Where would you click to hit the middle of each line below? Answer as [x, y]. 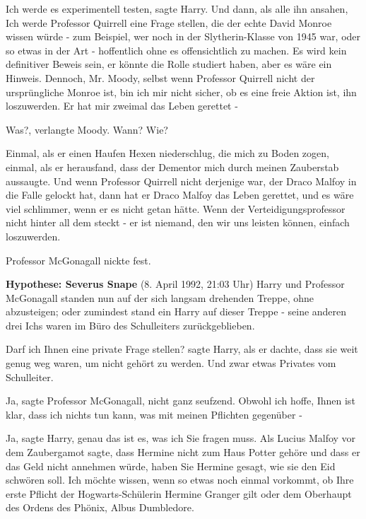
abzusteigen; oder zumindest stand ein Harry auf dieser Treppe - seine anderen [176, 311]
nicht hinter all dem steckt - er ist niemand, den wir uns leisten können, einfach [178, 222]
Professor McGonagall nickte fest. [78, 260]
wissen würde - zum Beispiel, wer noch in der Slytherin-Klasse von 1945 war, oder [183, 36]
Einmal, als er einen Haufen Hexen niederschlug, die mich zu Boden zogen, [167, 153]
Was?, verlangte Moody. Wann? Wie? [87, 129]
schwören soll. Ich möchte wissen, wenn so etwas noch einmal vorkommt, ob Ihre [180, 480]
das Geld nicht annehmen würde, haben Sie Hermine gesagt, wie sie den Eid [171, 466]
